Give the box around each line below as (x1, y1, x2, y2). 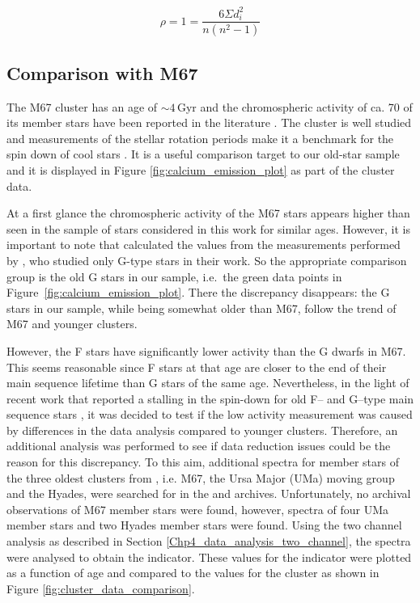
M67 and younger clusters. (6, 315, 138, 332)
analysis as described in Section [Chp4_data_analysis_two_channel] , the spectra (6, 533, 411, 550)
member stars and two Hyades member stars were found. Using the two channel (6, 517, 402, 533)
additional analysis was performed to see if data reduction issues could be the (6, 437, 391, 454)
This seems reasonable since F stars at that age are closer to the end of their (6, 358, 387, 375)
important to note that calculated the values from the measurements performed (6, 236, 401, 253)
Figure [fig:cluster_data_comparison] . (6, 580, 195, 597)
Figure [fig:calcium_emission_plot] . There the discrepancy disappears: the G (6, 284, 390, 301)
